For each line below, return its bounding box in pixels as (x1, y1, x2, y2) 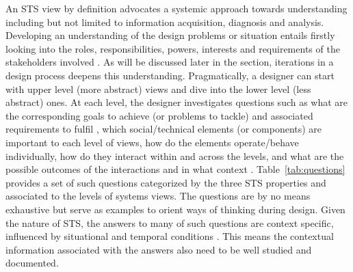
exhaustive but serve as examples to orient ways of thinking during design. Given (5, 202, 345, 216)
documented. (5, 256, 59, 270)
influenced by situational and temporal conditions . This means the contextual (5, 229, 334, 243)
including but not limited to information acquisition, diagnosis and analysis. (5, 14, 324, 29)
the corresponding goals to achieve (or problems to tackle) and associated (5, 108, 313, 122)
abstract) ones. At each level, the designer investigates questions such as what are (5, 95, 348, 109)
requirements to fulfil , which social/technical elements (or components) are (5, 122, 322, 136)
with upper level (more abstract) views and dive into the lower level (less (5, 81, 311, 96)
